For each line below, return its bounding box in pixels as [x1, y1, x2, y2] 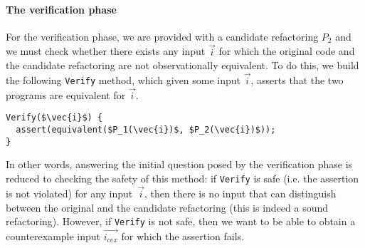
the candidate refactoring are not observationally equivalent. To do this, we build [6, 58, 359, 73]
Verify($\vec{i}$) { [6, 113, 103, 123]
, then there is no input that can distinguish [144, 185, 337, 200]
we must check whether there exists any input [6, 43, 206, 58]
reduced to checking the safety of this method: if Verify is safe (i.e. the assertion [6, 171, 359, 186]
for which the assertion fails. [121, 228, 245, 243]
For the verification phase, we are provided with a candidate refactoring [6, 29, 319, 43]
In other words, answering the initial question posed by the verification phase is [6, 157, 353, 172]
